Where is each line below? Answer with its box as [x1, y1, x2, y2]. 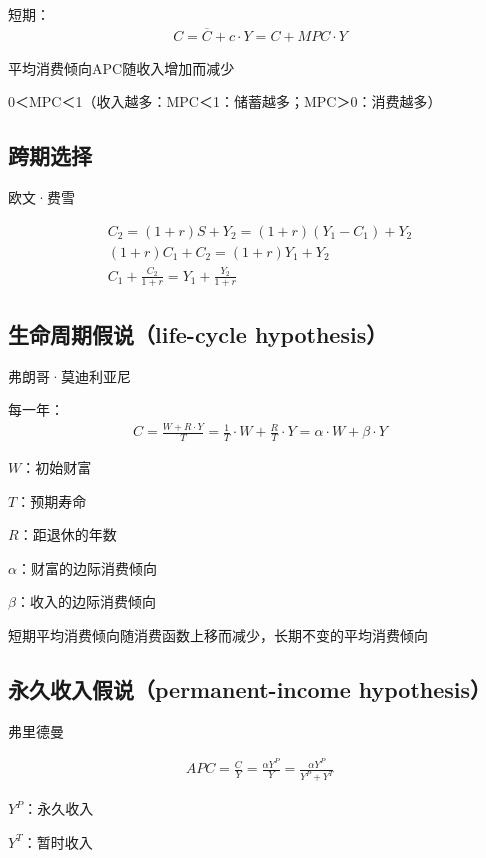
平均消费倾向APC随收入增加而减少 [8, 57, 235, 78]
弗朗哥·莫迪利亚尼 [8, 365, 131, 386]
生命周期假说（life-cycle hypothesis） [8, 318, 388, 349]
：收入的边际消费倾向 [15, 591, 156, 612]
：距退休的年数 [18, 524, 117, 545]
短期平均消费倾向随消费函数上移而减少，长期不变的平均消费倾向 [8, 625, 428, 645]
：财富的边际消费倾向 [16, 557, 157, 578]
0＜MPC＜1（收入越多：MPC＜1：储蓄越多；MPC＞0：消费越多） [8, 91, 442, 112]
